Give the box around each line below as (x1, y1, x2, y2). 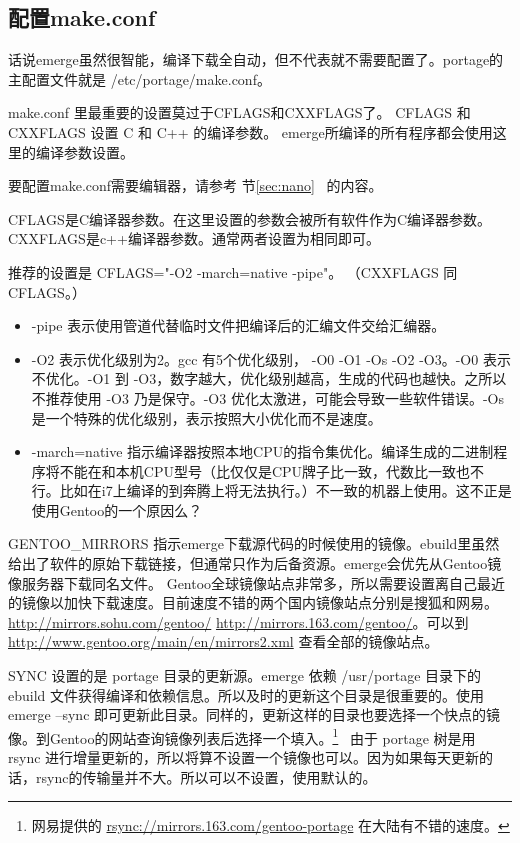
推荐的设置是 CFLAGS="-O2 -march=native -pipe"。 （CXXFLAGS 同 (8, 261, 458, 282)
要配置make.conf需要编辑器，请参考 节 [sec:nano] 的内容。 (8, 175, 383, 196)
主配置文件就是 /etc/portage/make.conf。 (8, 68, 271, 89)
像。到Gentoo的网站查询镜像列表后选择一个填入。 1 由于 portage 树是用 (8, 724, 476, 748)
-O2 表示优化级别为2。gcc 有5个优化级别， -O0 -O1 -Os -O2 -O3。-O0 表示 (31, 348, 511, 369)
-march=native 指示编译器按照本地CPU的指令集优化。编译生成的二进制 (31, 441, 494, 462)
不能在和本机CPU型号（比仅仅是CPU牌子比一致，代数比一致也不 (59, 460, 485, 481)
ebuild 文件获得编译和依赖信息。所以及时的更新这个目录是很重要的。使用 (8, 684, 485, 705)
